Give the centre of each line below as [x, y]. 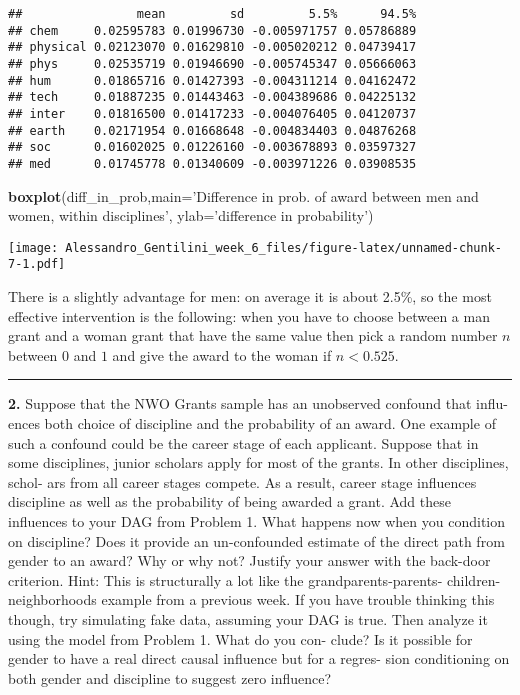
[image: [33, 247]
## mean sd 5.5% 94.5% [212, 14]
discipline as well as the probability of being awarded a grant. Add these [229, 501]
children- [473, 579]
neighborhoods [52, 599]
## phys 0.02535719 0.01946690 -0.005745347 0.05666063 [212, 63]
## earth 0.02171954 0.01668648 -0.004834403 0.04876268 [212, 130]
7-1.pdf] [37, 264]
